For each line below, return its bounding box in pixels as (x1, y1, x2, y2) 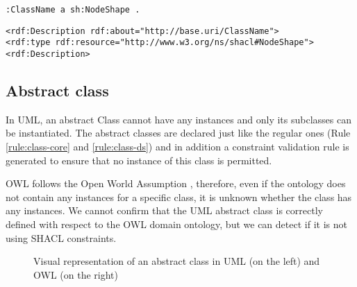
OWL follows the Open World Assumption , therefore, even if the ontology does (6, 176, 346, 191)
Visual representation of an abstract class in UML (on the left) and (33, 254, 320, 268)
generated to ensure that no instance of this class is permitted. (6, 153, 272, 167)
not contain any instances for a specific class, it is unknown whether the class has (6, 189, 352, 204)
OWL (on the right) (33, 267, 118, 281)
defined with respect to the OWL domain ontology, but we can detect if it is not (6, 216, 347, 231)
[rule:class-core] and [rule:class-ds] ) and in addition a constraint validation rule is (6, 139, 349, 154)
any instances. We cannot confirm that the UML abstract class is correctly (6, 203, 323, 218)
